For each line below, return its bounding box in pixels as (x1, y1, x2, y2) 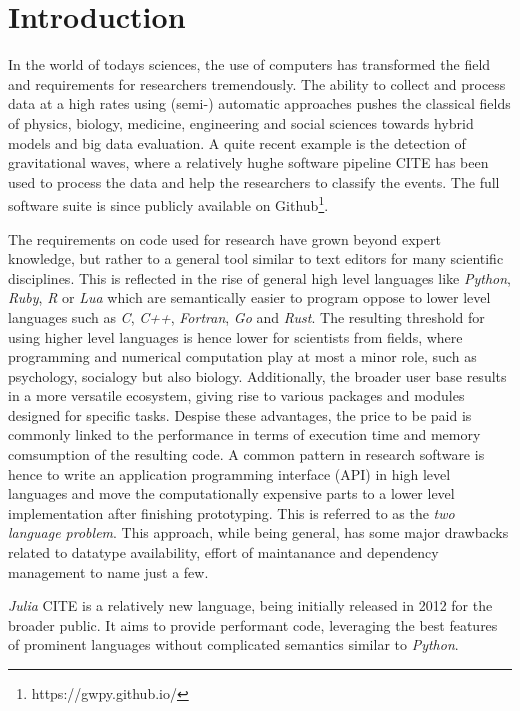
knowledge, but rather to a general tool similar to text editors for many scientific (8, 248, 504, 269)
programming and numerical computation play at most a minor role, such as (8, 346, 477, 367)
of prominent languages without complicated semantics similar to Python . (8, 634, 459, 655)
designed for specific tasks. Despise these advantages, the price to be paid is (8, 404, 472, 425)
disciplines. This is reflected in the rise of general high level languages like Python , (8, 267, 511, 288)
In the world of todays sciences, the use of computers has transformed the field (8, 54, 491, 75)
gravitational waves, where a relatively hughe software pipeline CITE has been (8, 152, 489, 173)
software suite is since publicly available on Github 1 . (8, 192, 329, 215)
